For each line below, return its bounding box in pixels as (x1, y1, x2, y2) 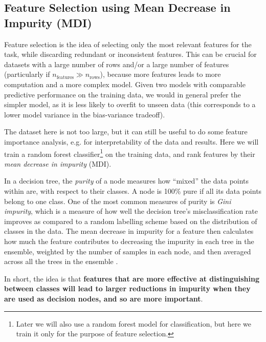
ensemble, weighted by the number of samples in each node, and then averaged (4, 246, 251, 256)
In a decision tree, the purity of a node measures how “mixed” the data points (4, 175, 249, 186)
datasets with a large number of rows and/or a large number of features (4, 58, 229, 69)
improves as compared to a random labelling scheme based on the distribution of (4, 215, 257, 226)
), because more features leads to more (100, 69, 221, 79)
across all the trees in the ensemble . (4, 256, 118, 267)
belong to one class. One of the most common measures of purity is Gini (4, 195, 231, 206)
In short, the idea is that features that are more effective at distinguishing (4, 273, 260, 284)
